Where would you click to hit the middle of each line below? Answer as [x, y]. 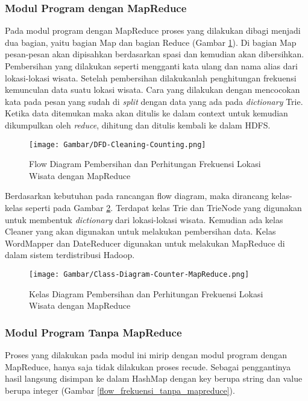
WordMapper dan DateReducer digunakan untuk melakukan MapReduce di [145, 243]
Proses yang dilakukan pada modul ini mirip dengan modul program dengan [146, 355]
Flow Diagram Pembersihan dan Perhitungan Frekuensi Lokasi [145, 164]
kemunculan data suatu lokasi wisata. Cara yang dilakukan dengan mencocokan [152, 90]
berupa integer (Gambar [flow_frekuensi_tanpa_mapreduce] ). [120, 390]
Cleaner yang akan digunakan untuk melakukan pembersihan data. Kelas [140, 231]
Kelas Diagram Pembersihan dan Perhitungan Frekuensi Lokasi [146, 293]
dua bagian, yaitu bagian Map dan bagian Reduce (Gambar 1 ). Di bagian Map [151, 42]
